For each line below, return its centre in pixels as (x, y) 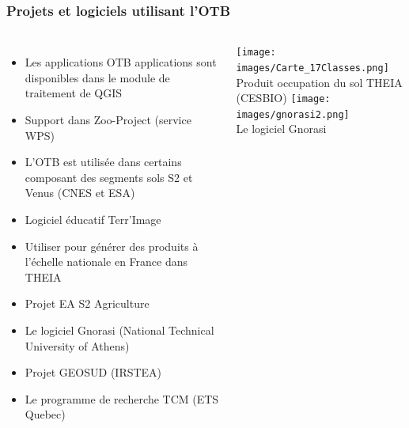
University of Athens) (77, 345)
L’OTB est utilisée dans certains (103, 162)
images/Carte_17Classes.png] (312, 68)
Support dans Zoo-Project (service (108, 119)
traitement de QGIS (74, 93)
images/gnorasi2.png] (293, 114)
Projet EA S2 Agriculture (87, 303)
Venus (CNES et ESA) (80, 193)
